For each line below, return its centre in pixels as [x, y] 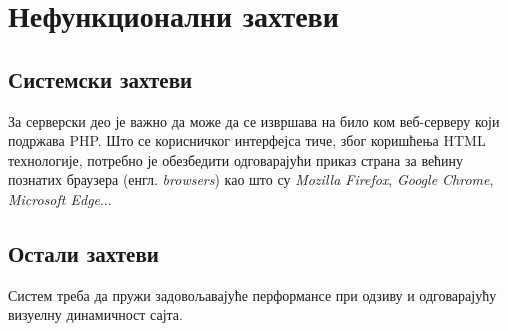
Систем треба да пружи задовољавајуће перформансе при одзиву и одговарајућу [252, 294]
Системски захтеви [100, 78]
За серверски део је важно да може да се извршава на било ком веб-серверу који [254, 120]
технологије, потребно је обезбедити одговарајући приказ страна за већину [236, 159]
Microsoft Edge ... [60, 198]
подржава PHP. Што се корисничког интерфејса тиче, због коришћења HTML [247, 140]
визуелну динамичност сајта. [95, 314]
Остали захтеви [83, 252]
